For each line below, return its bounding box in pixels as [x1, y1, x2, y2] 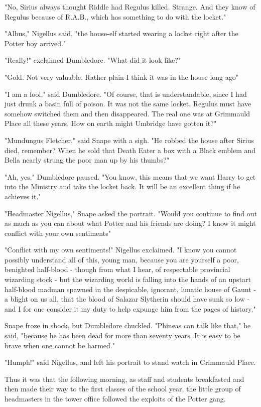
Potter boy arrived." [5, 38, 66, 48]
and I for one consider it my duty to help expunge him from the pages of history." [5, 303, 256, 314]
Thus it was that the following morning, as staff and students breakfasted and [5, 373, 244, 384]
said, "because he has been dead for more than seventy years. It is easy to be [5, 330, 240, 341]
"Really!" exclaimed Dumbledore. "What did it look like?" [5, 55, 181, 65]
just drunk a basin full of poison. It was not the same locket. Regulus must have [5, 98, 251, 109]
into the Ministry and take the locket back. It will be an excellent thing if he [5, 181, 240, 192]
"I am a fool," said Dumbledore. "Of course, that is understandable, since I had [5, 88, 247, 99]
